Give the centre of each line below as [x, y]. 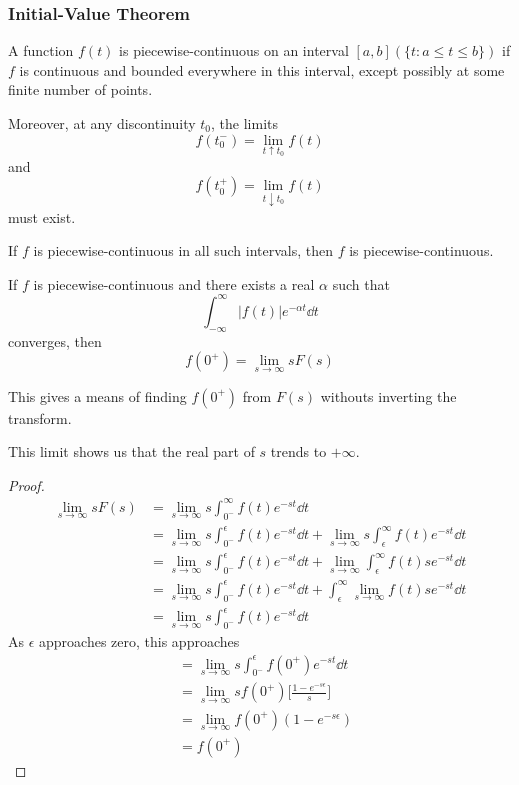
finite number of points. [80, 89]
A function [41, 50]
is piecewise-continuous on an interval [234, 50]
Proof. [26, 484]
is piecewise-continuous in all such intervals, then [183, 250]
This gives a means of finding [97, 395]
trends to [298, 451]
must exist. [42, 216]
